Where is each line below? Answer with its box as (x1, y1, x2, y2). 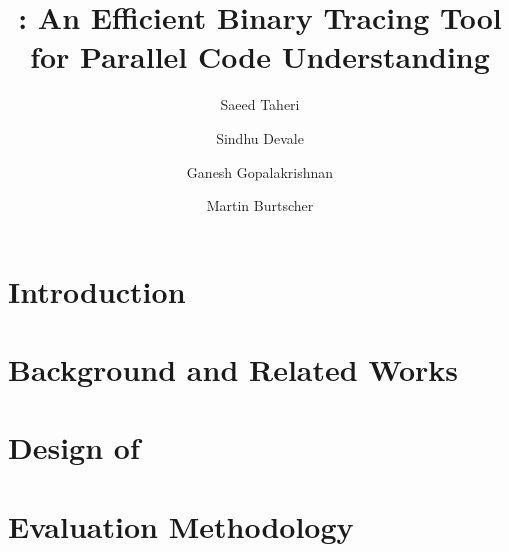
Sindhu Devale (216, 127, 304, 148)
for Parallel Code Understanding (30, 36, 490, 77)
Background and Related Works (8, 349, 459, 390)
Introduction (8, 270, 186, 311)
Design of (8, 427, 140, 468)
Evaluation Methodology (8, 505, 354, 546)
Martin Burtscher (206, 195, 314, 216)
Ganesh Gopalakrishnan (186, 161, 334, 182)
